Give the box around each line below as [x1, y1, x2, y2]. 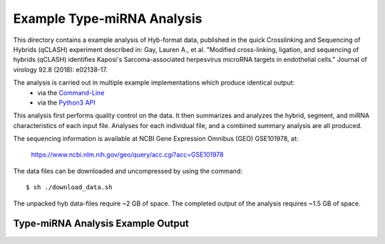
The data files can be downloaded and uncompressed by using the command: [13, 166, 242, 175]
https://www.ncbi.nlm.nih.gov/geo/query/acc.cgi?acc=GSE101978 [31, 150, 224, 159]
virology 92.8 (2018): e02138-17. [13, 65, 108, 74]
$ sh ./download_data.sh [26, 184, 113, 191]
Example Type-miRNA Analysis [13, 11, 202, 26]
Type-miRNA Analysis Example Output [13, 218, 189, 230]
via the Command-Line [37, 88, 105, 97]
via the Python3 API [37, 98, 96, 107]
